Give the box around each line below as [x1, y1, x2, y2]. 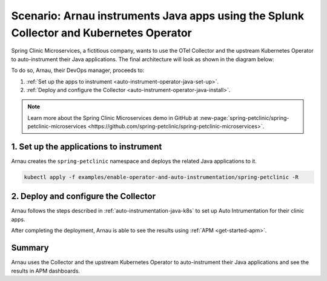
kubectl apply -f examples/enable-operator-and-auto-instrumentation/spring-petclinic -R [24, 173, 299, 180]
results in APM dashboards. [11, 267, 81, 274]
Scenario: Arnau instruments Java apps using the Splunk [11, 9, 305, 22]
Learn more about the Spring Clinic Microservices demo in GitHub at [27, 114, 199, 121]
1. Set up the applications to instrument [11, 141, 162, 151]
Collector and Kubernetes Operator [11, 26, 192, 39]
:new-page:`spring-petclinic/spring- [199, 114, 289, 121]
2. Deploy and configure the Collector [11, 191, 156, 202]
